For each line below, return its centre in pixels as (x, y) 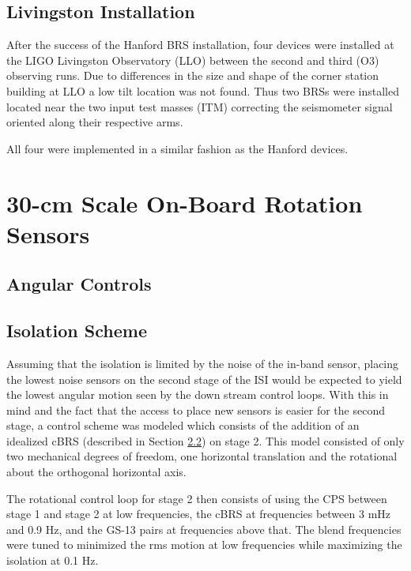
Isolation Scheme (77, 331)
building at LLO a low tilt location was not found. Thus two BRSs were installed (203, 90)
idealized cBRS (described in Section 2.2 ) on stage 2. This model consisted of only (205, 440)
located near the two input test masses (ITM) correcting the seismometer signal (200, 106)
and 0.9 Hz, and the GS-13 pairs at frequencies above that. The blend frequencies (204, 529)
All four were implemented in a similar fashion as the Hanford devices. (177, 148)
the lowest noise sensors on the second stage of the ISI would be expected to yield (204, 379)
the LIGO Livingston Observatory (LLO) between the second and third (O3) (193, 60)
